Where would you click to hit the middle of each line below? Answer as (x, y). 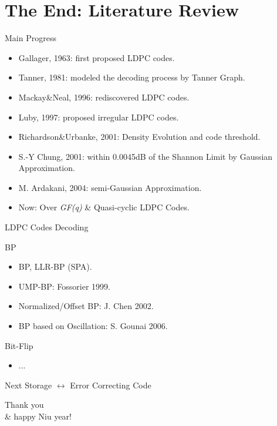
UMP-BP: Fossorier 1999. (64, 286)
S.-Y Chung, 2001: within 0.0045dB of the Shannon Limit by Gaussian (146, 156)
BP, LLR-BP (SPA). (55, 266)
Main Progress (31, 38)
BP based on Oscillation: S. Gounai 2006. (93, 326)
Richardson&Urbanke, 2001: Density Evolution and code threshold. (139, 137)
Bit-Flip (19, 345)
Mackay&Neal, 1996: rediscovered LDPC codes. (104, 97)
